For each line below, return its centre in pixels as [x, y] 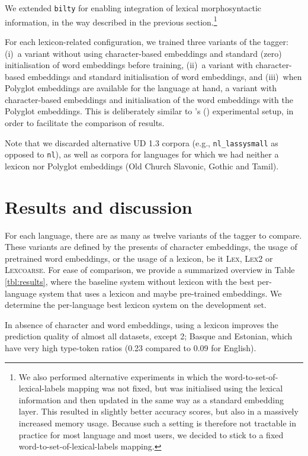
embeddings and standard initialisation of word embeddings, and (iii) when [165, 76]
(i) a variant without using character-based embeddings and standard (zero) [143, 53]
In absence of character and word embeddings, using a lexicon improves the [142, 324]
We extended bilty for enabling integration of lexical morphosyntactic [133, 8]
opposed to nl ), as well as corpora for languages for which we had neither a [142, 154]
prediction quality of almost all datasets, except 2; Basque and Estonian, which [149, 336]
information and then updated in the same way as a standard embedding [151, 399]
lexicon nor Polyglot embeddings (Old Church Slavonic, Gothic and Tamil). [142, 166]
